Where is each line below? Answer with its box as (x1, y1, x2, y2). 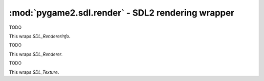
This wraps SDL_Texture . (9, 69, 59, 75)
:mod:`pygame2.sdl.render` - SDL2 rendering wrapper (9, 7, 235, 18)
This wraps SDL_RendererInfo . (9, 33, 71, 39)
